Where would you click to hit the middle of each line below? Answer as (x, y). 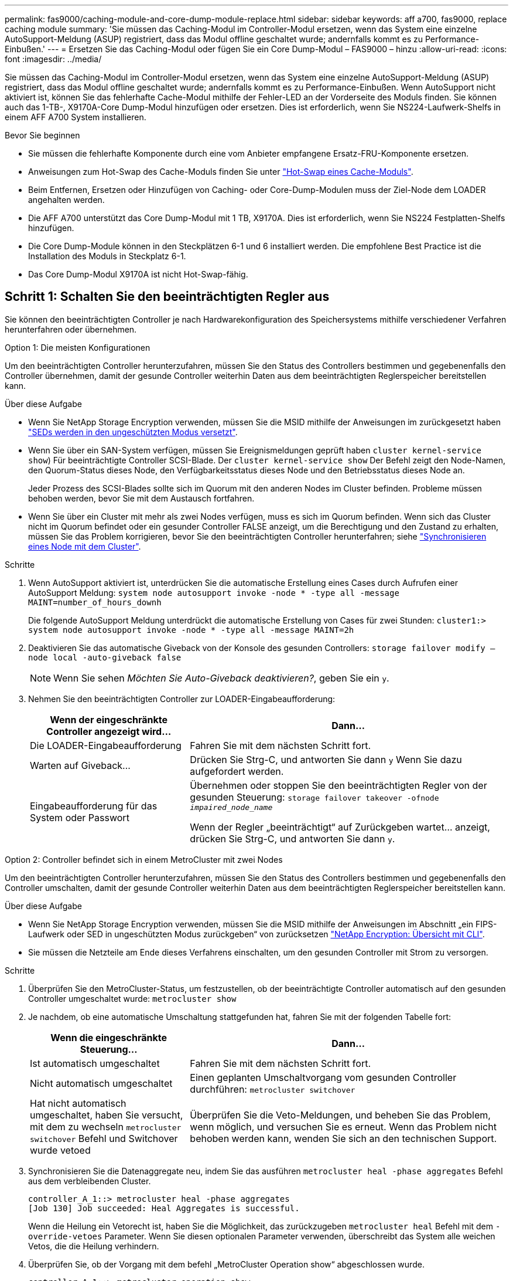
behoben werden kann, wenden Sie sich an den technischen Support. (343, 1138)
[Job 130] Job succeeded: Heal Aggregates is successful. (164, 1208)
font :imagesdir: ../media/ (53, 59)
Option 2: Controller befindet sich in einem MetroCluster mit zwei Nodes (144, 859)
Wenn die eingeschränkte (109, 1037)
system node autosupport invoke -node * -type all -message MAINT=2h (191, 630)
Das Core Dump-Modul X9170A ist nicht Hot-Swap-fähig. (138, 274)
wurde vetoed (60, 1150)
